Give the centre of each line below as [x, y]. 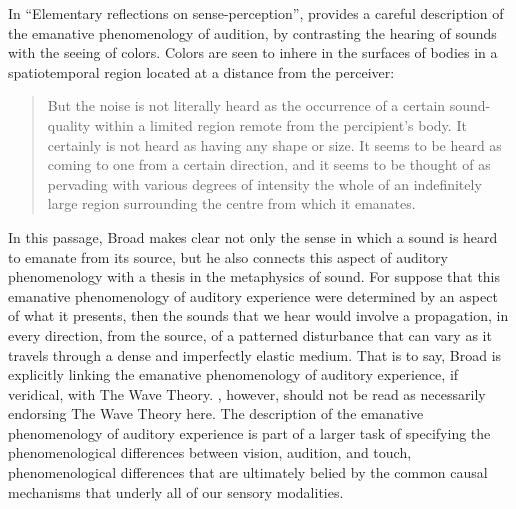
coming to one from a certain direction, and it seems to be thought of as [269, 164]
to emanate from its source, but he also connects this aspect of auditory [228, 256]
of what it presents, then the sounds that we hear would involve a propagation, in [258, 315]
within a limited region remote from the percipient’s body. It [280, 124]
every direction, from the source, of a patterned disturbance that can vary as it [250, 334]
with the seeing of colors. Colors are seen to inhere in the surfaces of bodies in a [253, 52]
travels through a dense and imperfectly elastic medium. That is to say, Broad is [255, 354]
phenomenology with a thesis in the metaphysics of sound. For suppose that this [254, 276]
